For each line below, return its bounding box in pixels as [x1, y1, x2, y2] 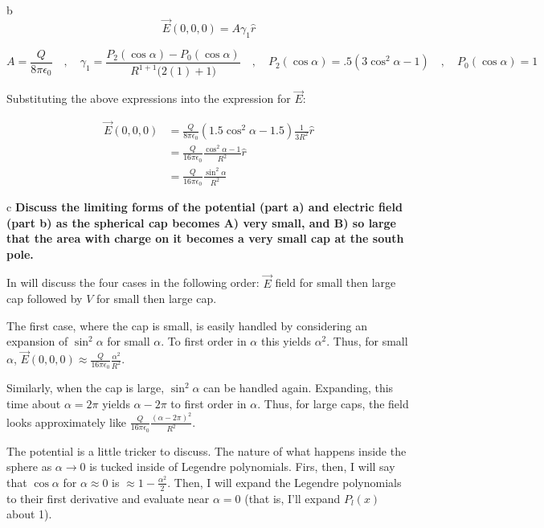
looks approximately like [6, 413, 127, 430]
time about [6, 395, 61, 411]
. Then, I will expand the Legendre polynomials [167, 473, 402, 490]
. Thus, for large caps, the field [257, 395, 409, 411]
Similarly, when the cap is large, [6, 379, 165, 396]
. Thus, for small [326, 333, 408, 350]
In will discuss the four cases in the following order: [6, 274, 260, 291]
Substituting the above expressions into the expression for [6, 90, 291, 107]
